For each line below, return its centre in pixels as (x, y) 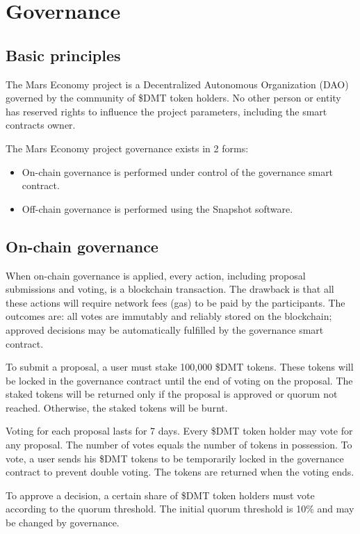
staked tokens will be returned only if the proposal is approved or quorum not (172, 394)
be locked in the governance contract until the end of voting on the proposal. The (179, 380)
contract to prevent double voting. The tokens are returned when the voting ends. (180, 472)
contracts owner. (41, 125)
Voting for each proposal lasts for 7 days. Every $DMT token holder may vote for (179, 431)
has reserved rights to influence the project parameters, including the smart (166, 111)
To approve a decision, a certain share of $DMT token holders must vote (160, 495)
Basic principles (63, 55)
